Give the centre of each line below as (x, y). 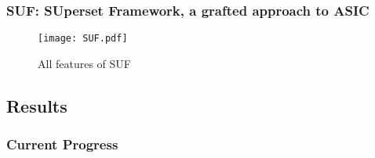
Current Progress (62, 144)
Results (37, 105)
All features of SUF (84, 63)
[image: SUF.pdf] (83, 39)
